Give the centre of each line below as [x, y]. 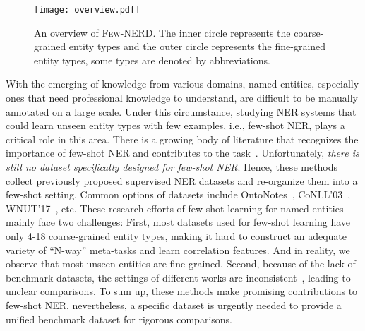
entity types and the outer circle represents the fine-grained [197, 46]
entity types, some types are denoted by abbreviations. [152, 60]
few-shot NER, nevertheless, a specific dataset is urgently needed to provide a [174, 305]
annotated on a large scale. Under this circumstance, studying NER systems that [181, 111]
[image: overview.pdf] [87, 10]
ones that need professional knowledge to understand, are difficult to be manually [182, 98]
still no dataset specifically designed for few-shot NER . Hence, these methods [172, 167]
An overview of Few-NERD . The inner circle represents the [162, 32]
